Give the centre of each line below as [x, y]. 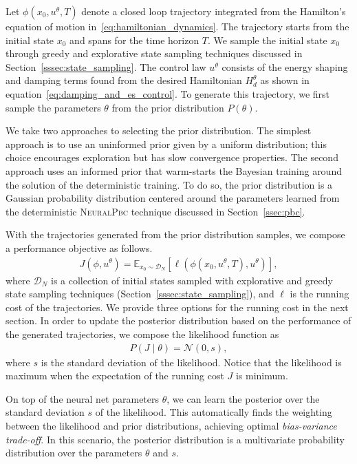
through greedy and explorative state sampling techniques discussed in [154, 53]
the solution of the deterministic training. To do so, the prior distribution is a [169, 184]
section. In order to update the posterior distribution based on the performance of [178, 320]
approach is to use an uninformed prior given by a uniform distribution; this [166, 144]
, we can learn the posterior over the [243, 398]
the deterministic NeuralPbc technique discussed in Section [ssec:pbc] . [155, 211]
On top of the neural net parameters [83, 398]
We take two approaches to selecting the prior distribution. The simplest [159, 130]
